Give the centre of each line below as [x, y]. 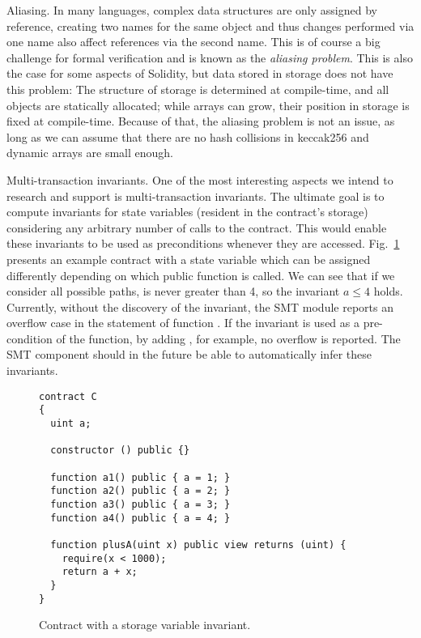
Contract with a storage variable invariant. [145, 625]
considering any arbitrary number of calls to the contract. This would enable [197, 227]
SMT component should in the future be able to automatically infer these [189, 354]
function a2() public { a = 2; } [140, 491]
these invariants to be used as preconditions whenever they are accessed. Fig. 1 [203, 243]
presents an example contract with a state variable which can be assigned [189, 259]
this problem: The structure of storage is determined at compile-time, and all [198, 89]
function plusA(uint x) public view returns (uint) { [198, 544]
